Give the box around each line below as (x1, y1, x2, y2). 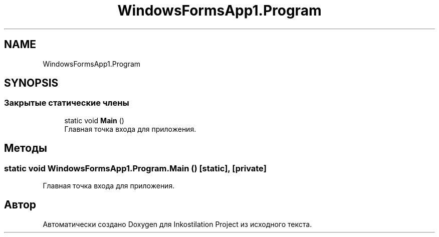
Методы (4, 142, 47, 155)
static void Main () (64, 116, 124, 125)
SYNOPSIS (4, 77, 59, 90)
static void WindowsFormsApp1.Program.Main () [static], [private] (4, 163, 267, 173)
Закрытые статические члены (4, 98, 129, 108)
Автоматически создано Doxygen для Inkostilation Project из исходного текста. (43, 219, 312, 228)
